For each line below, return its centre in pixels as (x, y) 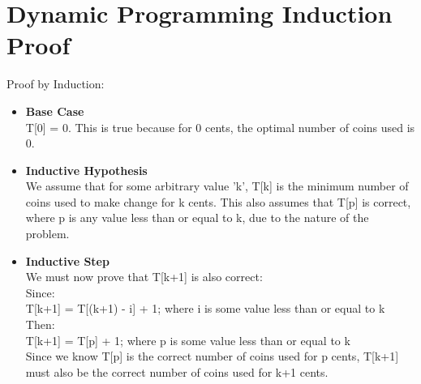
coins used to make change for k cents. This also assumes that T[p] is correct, (218, 201)
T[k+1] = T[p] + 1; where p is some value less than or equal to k (188, 340)
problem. (47, 234)
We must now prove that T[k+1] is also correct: (144, 277)
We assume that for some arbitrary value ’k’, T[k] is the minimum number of (217, 186)
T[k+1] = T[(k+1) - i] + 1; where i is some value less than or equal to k (205, 308)
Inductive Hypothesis (86, 170)
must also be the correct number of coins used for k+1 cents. (177, 371)
